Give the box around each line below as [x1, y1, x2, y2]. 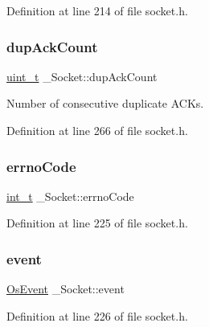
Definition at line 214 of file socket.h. [6, 2, 188, 18]
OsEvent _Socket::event [6, 280, 125, 297]
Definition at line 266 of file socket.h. [6, 122, 188, 138]
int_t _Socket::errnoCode [6, 187, 134, 204]
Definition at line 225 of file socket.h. [6, 215, 188, 231]
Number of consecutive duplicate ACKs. [6, 95, 204, 112]
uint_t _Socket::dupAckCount [6, 67, 158, 84]
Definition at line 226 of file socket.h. [6, 307, 188, 324]
